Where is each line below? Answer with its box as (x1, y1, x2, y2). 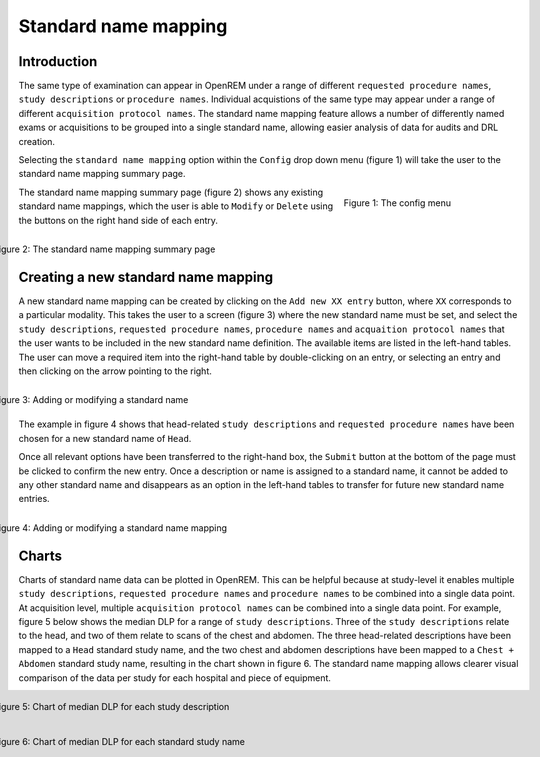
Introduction (18, 53, 98, 70)
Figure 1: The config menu (343, 196, 452, 209)
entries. (18, 493, 50, 505)
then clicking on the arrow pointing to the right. (18, 365, 212, 377)
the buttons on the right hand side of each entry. (18, 214, 219, 226)
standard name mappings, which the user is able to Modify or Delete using (18, 200, 334, 212)
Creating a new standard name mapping (18, 268, 274, 285)
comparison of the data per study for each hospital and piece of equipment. (18, 671, 332, 684)
